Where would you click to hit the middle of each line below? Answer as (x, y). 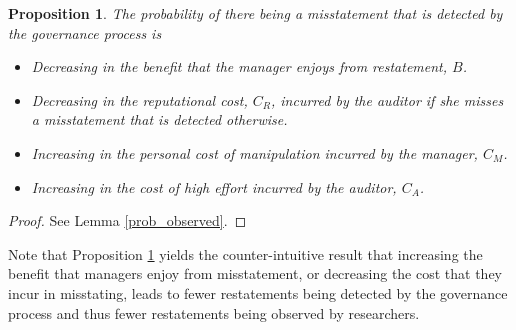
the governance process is (85, 32)
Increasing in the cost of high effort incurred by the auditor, (214, 186)
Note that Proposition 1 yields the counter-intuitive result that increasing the (245, 253)
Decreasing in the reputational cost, (139, 99)
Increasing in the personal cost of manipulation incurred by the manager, (254, 152)
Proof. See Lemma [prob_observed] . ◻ (127, 220)
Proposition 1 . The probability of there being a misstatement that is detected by (255, 13)
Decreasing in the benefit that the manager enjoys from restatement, (239, 66)
